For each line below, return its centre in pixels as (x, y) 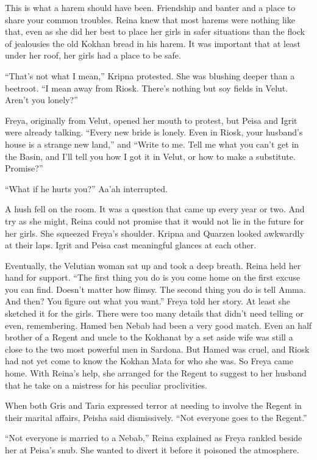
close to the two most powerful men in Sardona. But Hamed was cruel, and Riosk (157, 349)
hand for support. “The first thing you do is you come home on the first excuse (153, 277)
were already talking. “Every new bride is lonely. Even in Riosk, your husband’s (154, 132)
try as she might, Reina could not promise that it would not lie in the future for (155, 221)
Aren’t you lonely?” (41, 100)
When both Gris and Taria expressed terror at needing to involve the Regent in (153, 405)
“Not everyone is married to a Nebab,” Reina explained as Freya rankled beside (154, 438)
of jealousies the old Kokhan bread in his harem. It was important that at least (153, 43)
